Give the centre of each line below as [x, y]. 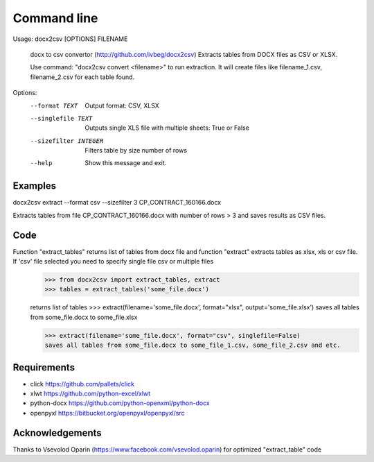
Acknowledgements [57, 433]
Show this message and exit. [126, 163]
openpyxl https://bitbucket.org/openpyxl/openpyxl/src [107, 413]
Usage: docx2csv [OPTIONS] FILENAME [70, 39]
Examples [35, 186]
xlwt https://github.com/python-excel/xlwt [90, 394]
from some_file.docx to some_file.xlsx [84, 317]
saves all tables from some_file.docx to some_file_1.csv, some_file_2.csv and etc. [193, 345]
